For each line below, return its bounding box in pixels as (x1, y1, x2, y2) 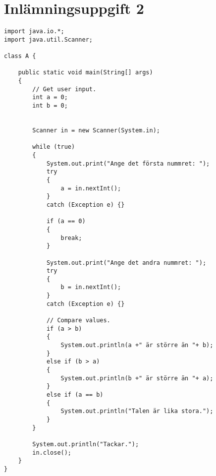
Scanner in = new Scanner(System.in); (32, 127, 160, 134)
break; (60, 234, 82, 241)
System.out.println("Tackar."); (32, 440, 139, 448)
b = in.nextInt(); (60, 284, 121, 291)
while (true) (32, 143, 75, 151)
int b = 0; (32, 102, 68, 110)
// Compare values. (46, 317, 110, 324)
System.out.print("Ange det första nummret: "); (46, 160, 210, 167)
